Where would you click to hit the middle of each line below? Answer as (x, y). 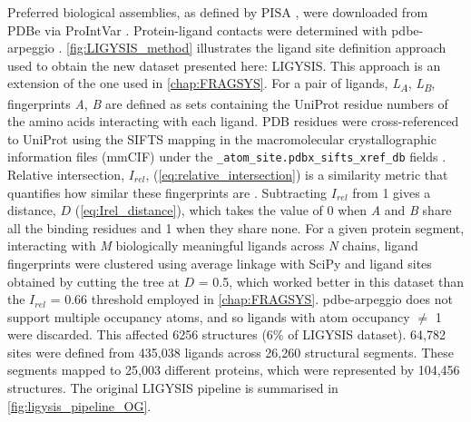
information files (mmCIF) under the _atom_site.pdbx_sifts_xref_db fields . (227, 157)
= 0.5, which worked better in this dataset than (331, 281)
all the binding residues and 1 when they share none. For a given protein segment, (236, 227)
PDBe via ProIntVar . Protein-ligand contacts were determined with (197, 29)
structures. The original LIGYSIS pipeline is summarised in (173, 388)
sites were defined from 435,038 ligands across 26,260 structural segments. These (231, 352)
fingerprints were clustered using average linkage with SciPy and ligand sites (220, 263)
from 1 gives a (392, 192)
